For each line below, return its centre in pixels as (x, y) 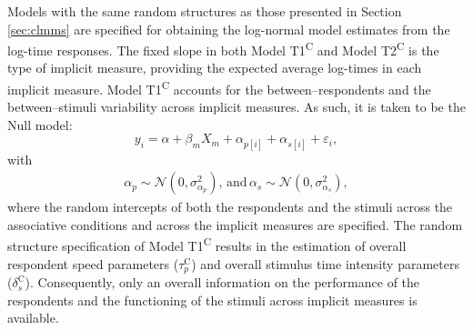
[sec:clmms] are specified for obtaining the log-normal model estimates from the (229, 29)
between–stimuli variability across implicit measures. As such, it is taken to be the (236, 107)
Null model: (40, 124)
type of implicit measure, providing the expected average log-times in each (215, 68)
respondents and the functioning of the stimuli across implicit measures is (212, 300)
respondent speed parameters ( (93, 263)
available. (33, 318)
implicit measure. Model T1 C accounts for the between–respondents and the (219, 88)
